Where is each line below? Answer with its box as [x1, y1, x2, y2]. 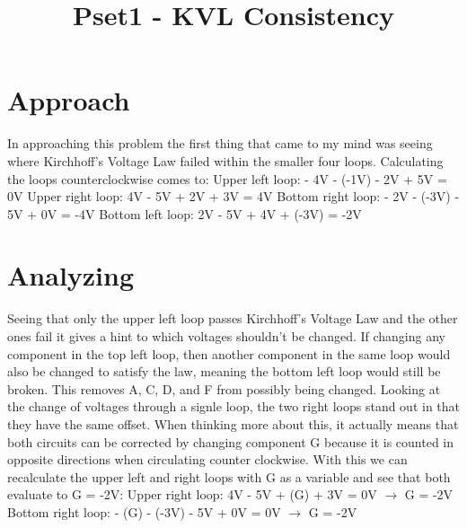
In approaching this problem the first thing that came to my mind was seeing [7, 134, 433, 153]
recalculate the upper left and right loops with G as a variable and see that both [7, 467, 451, 486]
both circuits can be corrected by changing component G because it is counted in [7, 432, 454, 451]
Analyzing [7, 257, 135, 294]
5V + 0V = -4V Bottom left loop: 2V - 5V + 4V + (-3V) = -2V [7, 204, 362, 223]
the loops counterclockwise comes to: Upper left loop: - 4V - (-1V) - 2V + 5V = [7, 169, 447, 188]
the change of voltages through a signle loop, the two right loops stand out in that [7, 397, 461, 416]
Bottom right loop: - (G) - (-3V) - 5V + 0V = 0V [7, 502, 281, 521]
